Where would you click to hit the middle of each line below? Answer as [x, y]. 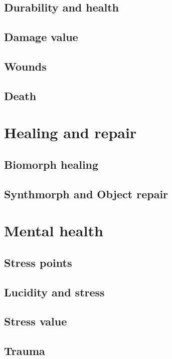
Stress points [38, 262]
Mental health [54, 231]
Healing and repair [70, 132]
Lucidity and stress [54, 292]
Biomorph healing [51, 164]
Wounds [25, 66]
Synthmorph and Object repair [86, 194]
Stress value [36, 321]
